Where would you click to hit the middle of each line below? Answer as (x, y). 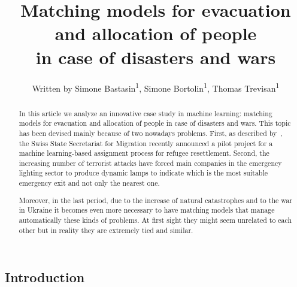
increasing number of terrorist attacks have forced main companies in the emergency (150, 163)
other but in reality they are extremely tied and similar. (106, 230)
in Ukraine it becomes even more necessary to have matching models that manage (147, 210)
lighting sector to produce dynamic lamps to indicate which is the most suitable (143, 173)
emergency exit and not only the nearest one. (89, 183)
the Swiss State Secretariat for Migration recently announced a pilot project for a (146, 143)
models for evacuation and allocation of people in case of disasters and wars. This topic (155, 123)
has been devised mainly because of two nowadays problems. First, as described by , (151, 133)
